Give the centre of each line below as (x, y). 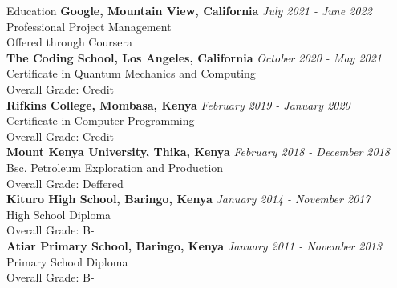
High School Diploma (59, 214)
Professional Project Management (89, 26)
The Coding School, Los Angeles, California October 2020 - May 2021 (194, 57)
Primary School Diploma (67, 261)
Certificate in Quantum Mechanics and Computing (131, 73)
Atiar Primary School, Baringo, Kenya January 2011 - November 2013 (194, 245)
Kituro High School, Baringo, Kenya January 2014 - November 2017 (188, 199)
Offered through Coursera (69, 42)
